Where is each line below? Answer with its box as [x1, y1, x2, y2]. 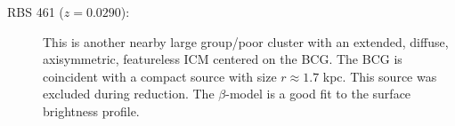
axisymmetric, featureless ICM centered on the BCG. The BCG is [43, 50, 402, 68]
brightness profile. [43, 101, 140, 120]
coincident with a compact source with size [43, 67, 277, 85]
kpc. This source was [322, 67, 437, 85]
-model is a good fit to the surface [225, 84, 411, 103]
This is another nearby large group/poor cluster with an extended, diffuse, [43, 32, 449, 51]
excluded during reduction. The [43, 84, 215, 103]
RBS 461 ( [7, 3, 64, 20]
